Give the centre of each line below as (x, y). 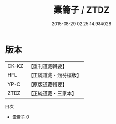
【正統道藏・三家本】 (52, 93)
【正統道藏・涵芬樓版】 (55, 75)
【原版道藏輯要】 (47, 84)
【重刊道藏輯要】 (47, 66)
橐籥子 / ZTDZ (82, 10)
